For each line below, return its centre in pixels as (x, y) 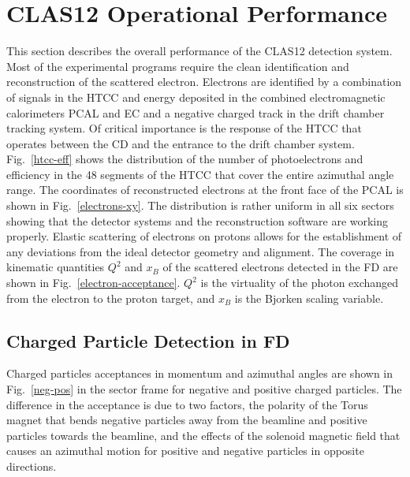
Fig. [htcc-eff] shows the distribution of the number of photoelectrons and (185, 159)
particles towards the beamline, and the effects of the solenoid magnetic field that (203, 435)
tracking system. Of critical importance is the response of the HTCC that (184, 128)
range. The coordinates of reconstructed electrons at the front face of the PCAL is (205, 190)
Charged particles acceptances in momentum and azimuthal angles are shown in (199, 373)
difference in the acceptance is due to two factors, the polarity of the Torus (187, 404)
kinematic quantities (56, 267)
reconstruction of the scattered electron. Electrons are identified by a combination (204, 82)
